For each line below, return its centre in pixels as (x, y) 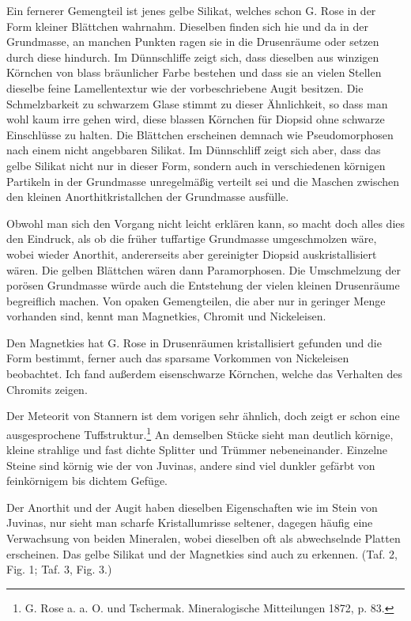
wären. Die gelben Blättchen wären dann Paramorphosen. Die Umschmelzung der (204, 269)
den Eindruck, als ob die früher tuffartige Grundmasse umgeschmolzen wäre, (192, 239)
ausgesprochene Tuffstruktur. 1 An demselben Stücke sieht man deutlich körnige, (200, 433)
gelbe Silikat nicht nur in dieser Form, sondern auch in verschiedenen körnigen (196, 165)
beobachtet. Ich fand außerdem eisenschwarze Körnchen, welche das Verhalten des (204, 374)
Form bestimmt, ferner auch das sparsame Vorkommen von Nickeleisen (178, 358)
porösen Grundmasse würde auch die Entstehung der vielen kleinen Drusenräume (203, 285)
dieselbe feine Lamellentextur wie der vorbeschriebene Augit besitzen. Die (185, 87)
